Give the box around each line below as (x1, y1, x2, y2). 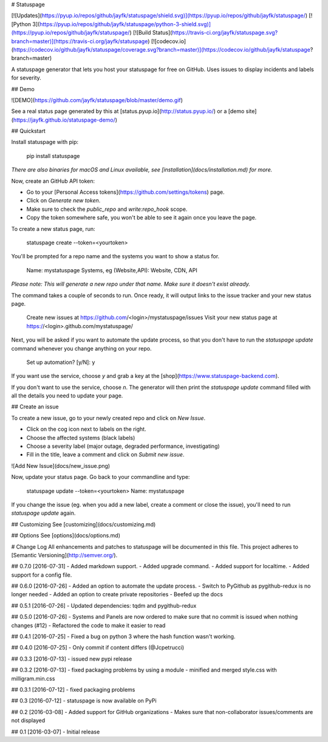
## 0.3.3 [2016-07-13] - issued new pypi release (11, 655, 132, 662)
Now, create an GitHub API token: (11, 177, 95, 185)
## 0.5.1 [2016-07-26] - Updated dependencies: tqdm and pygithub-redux (11, 602, 197, 609)
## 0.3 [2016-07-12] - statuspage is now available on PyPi (11, 697, 157, 704)
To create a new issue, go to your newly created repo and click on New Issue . (11, 414, 206, 422)
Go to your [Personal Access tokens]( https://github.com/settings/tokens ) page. (26, 188, 225, 196)
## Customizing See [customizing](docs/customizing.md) (11, 520, 156, 528)
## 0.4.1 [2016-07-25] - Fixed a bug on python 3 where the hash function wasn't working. (11, 633, 236, 641)
